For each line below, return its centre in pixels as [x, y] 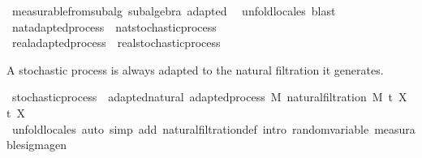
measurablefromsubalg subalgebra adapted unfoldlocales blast [174, 11]
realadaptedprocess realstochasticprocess [116, 43]
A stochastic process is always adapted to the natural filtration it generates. [195, 69]
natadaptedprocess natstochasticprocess [114, 26]
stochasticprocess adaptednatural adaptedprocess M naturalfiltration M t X [209, 97]
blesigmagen [37, 145]
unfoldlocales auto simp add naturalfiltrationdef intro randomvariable [190, 128]
